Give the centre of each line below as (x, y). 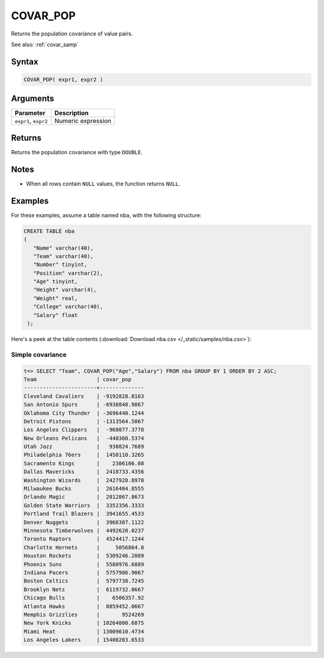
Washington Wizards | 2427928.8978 (84, 480)
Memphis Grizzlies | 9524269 (84, 614)
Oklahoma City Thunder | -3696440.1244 (84, 413)
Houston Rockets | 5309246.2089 (84, 556)
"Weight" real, (55, 298)
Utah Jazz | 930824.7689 (84, 447)
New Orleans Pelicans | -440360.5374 (84, 438)
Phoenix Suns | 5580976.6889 (84, 564)
